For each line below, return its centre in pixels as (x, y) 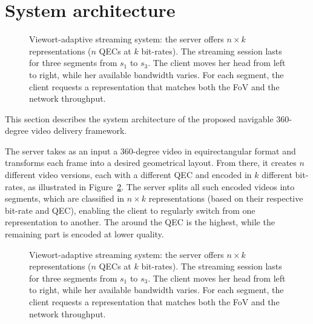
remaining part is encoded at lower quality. (84, 234)
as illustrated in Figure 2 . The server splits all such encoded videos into (161, 186)
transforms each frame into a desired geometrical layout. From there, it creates (151, 163)
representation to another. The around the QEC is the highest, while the (140, 222)
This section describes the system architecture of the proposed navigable (139, 118)
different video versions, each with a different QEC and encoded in (128, 175)
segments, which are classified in (65, 198)
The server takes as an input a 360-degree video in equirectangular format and (150, 150)
